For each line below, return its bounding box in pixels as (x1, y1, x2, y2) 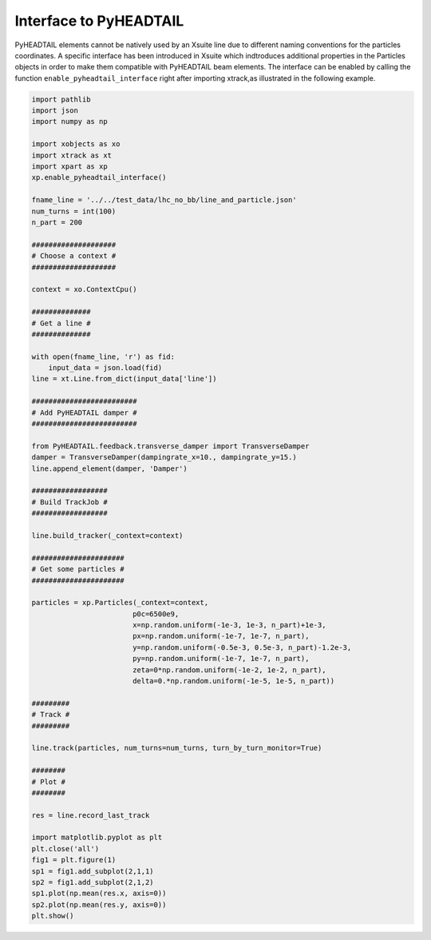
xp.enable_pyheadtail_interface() (31, 173, 167, 182)
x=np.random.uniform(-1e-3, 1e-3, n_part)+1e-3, (132, 620, 326, 630)
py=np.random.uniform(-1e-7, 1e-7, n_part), (132, 654, 310, 663)
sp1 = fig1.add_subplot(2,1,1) (31, 866, 155, 875)
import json (31, 106, 79, 115)
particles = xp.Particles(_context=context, (31, 598, 209, 607)
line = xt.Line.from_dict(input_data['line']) (31, 374, 217, 384)
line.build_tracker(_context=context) (31, 531, 184, 540)
